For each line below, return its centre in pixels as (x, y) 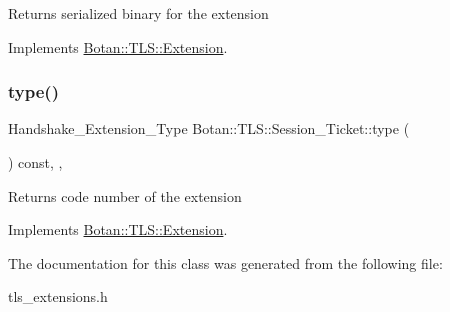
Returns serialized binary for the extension (138, 13)
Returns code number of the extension (125, 195)
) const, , (35, 162)
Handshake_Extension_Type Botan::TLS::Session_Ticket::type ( (209, 128)
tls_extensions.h (58, 296)
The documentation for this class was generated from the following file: (225, 262)
